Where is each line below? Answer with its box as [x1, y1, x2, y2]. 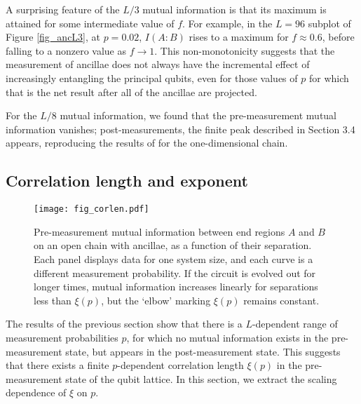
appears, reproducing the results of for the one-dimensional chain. [6, 135, 288, 150]
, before [322, 29, 355, 44]
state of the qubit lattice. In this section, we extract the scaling [65, 371, 337, 386]
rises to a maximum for [189, 29, 289, 44]
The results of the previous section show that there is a [6, 316, 243, 331]
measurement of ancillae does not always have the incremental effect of [6, 57, 310, 72]
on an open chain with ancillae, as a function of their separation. [34, 238, 312, 252]
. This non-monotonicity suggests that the [154, 43, 335, 58]
